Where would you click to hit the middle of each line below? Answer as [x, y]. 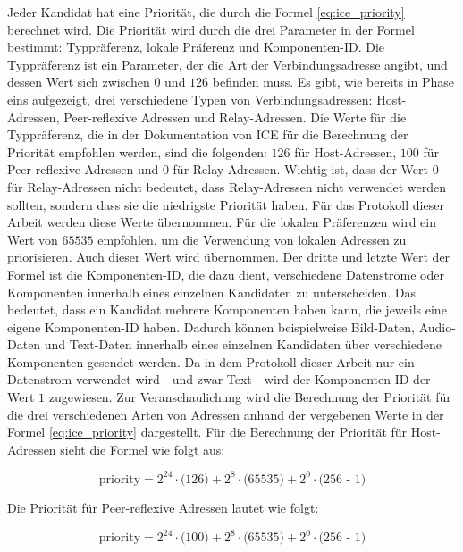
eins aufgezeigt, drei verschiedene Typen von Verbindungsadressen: [190, 99]
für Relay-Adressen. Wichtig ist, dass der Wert [300, 169]
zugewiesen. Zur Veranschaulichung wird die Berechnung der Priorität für [250, 397]
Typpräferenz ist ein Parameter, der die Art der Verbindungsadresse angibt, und [227, 64]
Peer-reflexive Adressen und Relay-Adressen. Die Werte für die [235, 117]
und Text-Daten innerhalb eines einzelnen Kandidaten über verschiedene [243, 344]
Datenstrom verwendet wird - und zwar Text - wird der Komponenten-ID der [219, 379]
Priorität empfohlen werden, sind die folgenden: [137, 151]
